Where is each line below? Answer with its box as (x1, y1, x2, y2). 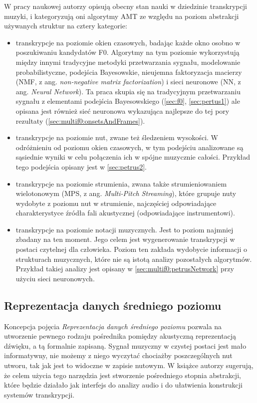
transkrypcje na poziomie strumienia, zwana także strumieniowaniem (15, 178, 227, 189)
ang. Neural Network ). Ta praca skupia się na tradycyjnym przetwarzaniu (15, 86, 241, 96)
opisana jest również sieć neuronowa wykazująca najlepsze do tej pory (15, 105, 230, 116)
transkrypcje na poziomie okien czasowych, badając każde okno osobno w (15, 37, 241, 47)
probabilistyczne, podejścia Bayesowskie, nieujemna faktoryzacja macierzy (15, 66, 242, 77)
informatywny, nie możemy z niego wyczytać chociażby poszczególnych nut (4, 350, 233, 361)
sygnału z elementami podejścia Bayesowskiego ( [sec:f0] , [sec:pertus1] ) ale (15, 96, 240, 106)
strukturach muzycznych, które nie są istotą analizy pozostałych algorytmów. (15, 253, 252, 264)
